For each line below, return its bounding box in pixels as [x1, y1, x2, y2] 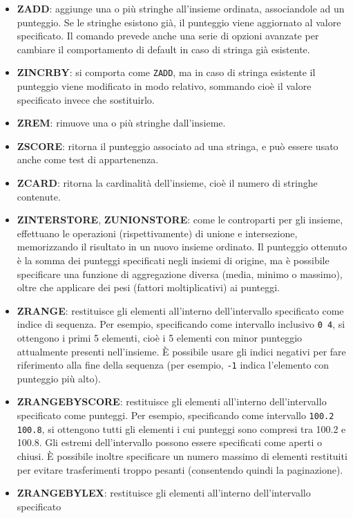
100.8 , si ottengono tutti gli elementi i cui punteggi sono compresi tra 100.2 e [17, 421, 346, 436]
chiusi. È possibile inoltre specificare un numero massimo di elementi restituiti [17, 448, 347, 463]
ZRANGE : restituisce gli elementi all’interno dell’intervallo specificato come [17, 303, 344, 317]
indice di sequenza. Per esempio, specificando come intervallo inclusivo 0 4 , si [17, 317, 345, 331]
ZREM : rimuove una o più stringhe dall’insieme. [17, 115, 226, 130]
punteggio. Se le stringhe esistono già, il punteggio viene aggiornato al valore [17, 15, 341, 29]
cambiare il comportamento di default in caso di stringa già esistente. [17, 41, 310, 56]
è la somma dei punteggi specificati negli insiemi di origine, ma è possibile [17, 252, 330, 267]
